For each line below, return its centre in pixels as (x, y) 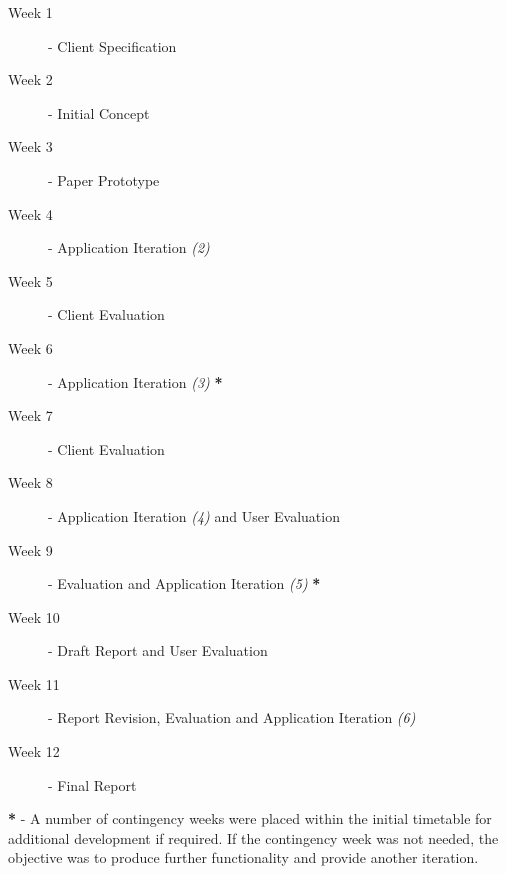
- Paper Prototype (104, 179)
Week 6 (30, 347)
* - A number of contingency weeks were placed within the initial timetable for (250, 818)
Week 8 (30, 482)
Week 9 (30, 549)
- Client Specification (112, 45)
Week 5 (30, 280)
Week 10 (34, 616)
